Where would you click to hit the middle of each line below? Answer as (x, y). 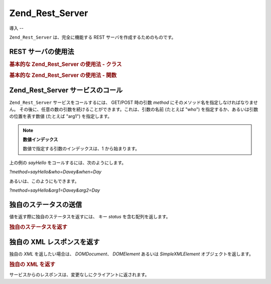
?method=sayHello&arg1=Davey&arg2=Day (55, 190)
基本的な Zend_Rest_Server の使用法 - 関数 (63, 75)
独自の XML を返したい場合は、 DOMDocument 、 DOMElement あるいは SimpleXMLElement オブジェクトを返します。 (131, 254)
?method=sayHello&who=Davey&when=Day (55, 172)
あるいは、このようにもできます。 (44, 181)
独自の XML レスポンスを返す (54, 242)
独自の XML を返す (32, 264)
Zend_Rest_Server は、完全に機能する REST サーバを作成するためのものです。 (93, 37)
